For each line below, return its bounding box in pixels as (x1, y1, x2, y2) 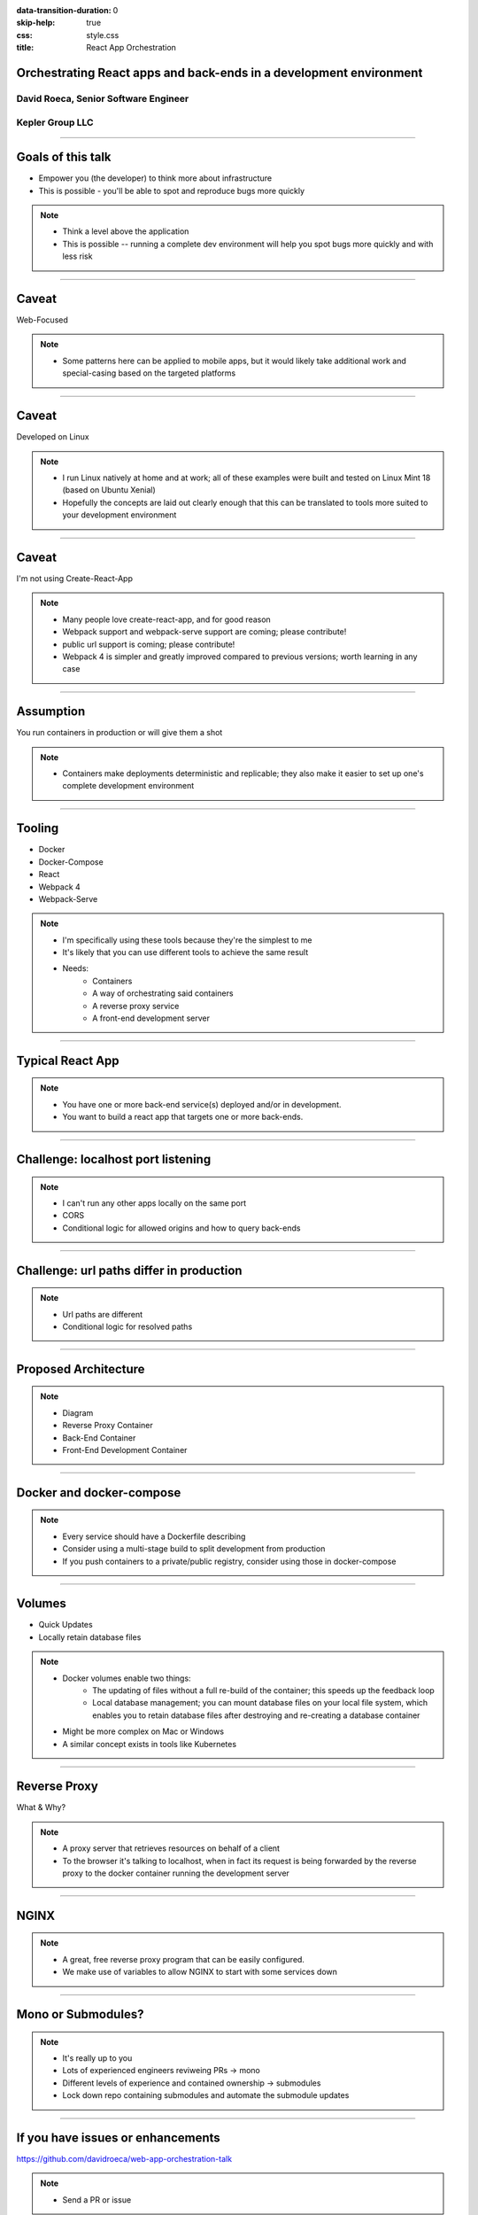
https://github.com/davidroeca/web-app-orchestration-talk (16, 2154, 233, 2164)
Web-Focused (16, 315, 68, 325)
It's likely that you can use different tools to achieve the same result (62, 947, 309, 958)
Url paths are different (62, 1309, 143, 1319)
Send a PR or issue (62, 2194, 132, 2205)
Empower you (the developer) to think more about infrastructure (38, 173, 273, 183)
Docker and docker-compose (16, 1485, 181, 1500)
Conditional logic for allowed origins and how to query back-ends (62, 1223, 301, 1233)
